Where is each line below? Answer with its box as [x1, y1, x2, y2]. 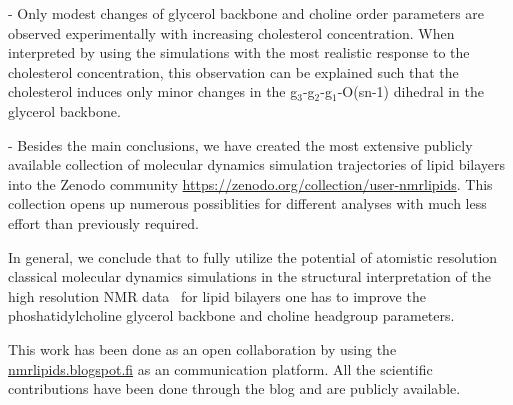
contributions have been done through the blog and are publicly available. [8, 378, 461, 399]
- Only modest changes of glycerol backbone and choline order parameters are [8, 3, 485, 23]
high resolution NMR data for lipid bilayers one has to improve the [8, 285, 426, 306]
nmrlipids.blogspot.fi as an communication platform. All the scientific [8, 358, 433, 379]
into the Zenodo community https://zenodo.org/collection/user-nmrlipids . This [8, 173, 493, 194]
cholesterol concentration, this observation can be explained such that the [8, 61, 459, 82]
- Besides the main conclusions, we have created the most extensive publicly [8, 134, 473, 155]
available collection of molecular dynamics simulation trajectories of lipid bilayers [8, 154, 506, 175]
